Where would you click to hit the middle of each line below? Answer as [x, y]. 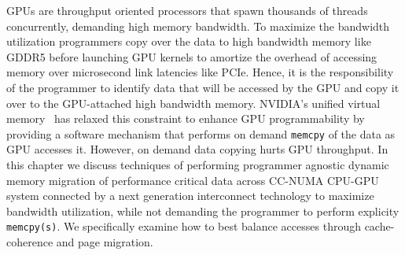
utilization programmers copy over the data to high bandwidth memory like [189, 41]
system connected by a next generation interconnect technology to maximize [190, 196]
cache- [379, 226]
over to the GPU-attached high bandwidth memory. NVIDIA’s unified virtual [193, 103]
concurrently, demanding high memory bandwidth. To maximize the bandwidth [198, 26]
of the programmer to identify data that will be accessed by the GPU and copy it [203, 87]
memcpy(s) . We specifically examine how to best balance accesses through [184, 226]
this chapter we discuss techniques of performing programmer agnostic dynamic [198, 164]
